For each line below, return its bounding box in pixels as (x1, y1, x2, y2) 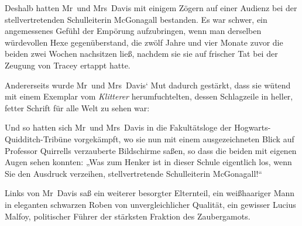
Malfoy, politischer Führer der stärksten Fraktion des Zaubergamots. (5, 210, 250, 222)
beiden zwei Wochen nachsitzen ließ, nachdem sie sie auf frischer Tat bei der (5, 47, 278, 60)
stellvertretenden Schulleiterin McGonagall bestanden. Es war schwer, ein (5, 13, 267, 25)
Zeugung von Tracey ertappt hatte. (5, 59, 131, 71)
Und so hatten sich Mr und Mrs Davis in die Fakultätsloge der (5, 121, 232, 133)
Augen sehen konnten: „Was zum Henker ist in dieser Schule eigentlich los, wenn (5, 156, 292, 168)
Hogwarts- (234, 121, 271, 133)
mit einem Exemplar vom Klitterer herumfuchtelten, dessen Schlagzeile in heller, (5, 90, 293, 102)
